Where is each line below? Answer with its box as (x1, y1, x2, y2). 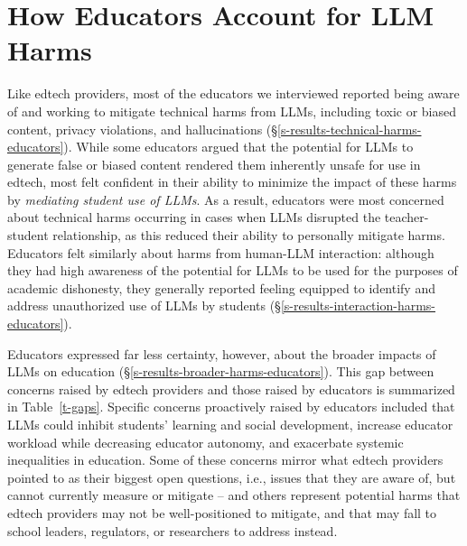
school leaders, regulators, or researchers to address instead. (7, 521, 338, 540)
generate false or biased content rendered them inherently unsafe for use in (7, 154, 421, 173)
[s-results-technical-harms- (277, 119, 422, 138)
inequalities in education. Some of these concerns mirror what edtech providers (7, 450, 444, 469)
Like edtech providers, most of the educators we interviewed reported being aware (7, 84, 460, 103)
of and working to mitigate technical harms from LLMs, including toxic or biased (7, 101, 457, 120)
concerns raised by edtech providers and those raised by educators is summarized (7, 379, 455, 398)
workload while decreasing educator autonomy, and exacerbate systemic (7, 432, 404, 451)
